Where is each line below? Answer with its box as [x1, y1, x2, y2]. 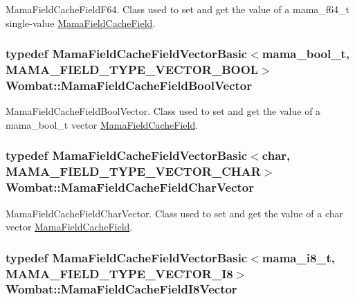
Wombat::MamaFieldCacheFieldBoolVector [6, 76, 253, 93]
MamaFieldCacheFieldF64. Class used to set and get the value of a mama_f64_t [6, 2, 350, 16]
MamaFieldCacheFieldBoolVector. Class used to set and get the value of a [6, 104, 321, 118]
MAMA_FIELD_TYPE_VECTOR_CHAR [6, 163, 261, 180]
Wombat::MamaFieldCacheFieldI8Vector [6, 280, 237, 298]
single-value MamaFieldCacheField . [6, 15, 156, 30]
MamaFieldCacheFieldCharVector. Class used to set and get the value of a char [6, 206, 344, 220]
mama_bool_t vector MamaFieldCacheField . [6, 117, 199, 132]
